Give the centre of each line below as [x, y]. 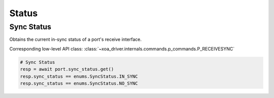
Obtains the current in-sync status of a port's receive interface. [76, 39]
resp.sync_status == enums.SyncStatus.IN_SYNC [79, 76]
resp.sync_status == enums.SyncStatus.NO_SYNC [79, 83]
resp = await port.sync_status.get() [67, 69]
